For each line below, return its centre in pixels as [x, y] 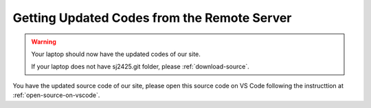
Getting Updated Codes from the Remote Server [152, 18]
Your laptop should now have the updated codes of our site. [116, 54]
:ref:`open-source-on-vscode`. [56, 95]
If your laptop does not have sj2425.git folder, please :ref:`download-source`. [140, 67]
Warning [44, 42]
